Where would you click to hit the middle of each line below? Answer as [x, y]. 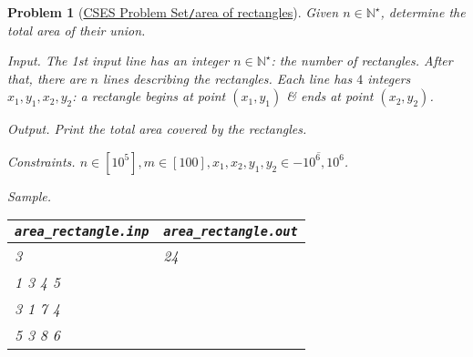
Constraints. [41, 161]
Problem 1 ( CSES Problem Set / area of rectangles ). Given [173, 12]
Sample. [29, 195]
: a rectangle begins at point [149, 96]
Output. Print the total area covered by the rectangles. [157, 129]
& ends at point [330, 96]
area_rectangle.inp [82, 232]
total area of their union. [77, 30]
